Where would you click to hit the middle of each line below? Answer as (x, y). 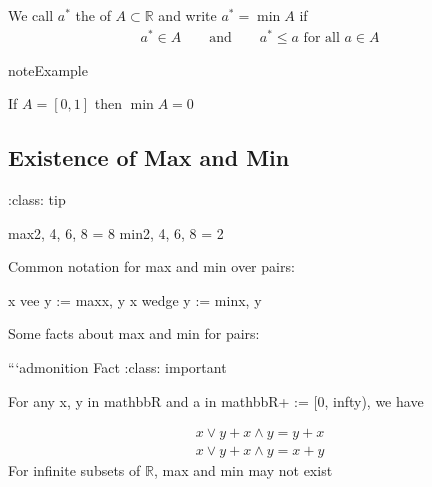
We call (31, 15)
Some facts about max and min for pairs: (134, 333)
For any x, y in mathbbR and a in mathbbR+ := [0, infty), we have (216, 400)
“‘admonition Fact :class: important (117, 367)
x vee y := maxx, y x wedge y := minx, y (135, 299)
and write (187, 15)
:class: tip (37, 199)
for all (321, 37)
